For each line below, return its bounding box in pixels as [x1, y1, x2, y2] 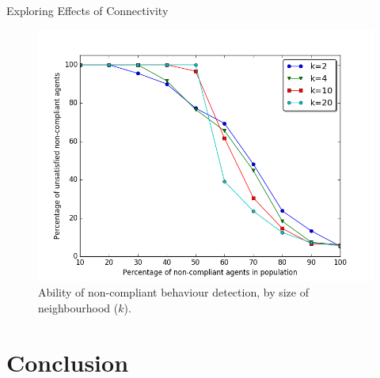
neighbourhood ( [38, 299, 119, 316]
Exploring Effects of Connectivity [6, 2, 169, 18]
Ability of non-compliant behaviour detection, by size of [38, 284, 309, 301]
